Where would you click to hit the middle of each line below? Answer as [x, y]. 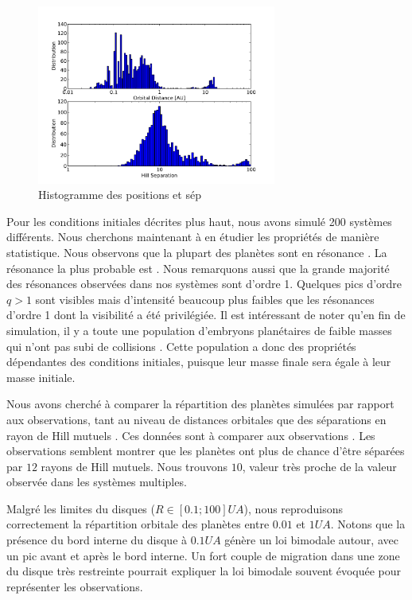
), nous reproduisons [293, 508]
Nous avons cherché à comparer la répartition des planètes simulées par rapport [200, 404]
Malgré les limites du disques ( [81, 508]
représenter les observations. [75, 586]
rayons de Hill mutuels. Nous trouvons [134, 466]
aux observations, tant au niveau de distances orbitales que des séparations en [196, 419]
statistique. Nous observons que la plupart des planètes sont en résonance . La [197, 252]
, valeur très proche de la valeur [319, 466]
